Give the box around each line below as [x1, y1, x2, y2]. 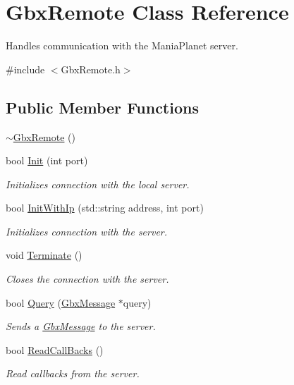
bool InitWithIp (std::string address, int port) [6, 200, 204, 215]
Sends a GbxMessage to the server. [6, 319, 156, 334]
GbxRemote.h [61, 61, 121, 76]
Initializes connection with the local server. [6, 176, 190, 191]
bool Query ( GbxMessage [6, 295, 116, 310]
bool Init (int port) [6, 153, 88, 168]
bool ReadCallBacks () [6, 342, 104, 357]
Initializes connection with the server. [6, 224, 168, 238]
